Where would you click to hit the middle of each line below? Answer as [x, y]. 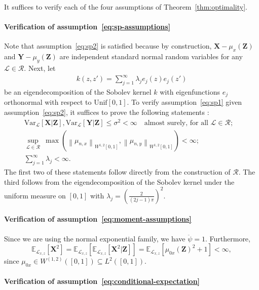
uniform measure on [35, 195]
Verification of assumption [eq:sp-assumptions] [87, 27]
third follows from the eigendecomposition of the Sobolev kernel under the [119, 181]
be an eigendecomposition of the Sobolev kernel [78, 91]
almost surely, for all [176, 123]
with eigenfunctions [190, 91]
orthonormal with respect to [48, 102]
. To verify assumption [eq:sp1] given [184, 102]
